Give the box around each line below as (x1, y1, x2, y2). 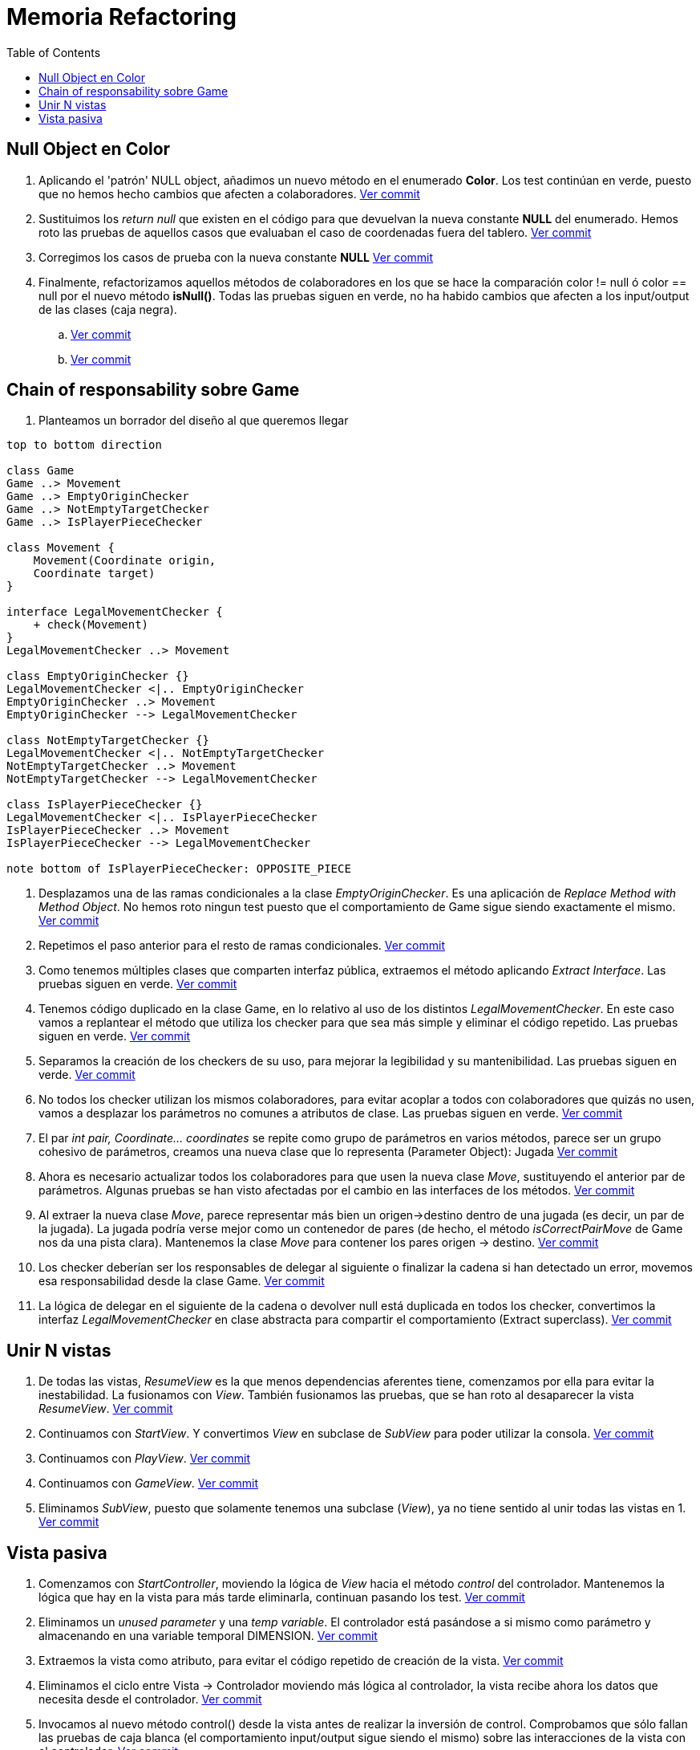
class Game (6, 464, 75, 478)
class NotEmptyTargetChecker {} (6, 734, 209, 747)
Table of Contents (6, 45, 101, 59)
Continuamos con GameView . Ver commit (38, 1476, 259, 1491)
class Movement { (6, 541, 115, 555)
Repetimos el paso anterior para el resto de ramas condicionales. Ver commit (38, 938, 446, 953)
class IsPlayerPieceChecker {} (6, 798, 203, 812)
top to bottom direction (6, 438, 162, 452)
